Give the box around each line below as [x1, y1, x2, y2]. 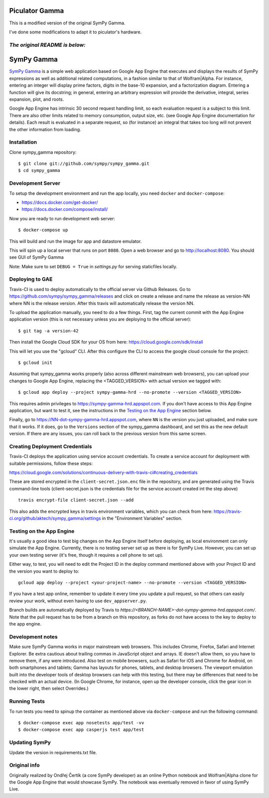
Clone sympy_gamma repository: [9, 149, 77, 155]
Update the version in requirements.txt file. [9, 749, 97, 755]
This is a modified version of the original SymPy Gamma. [9, 20, 126, 26]
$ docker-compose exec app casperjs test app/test [18, 727, 144, 733]
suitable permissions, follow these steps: [9, 460, 93, 466]
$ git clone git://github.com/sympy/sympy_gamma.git [18, 161, 149, 166]
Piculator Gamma [9, 6, 64, 15]
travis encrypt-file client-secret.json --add [18, 497, 134, 503]
